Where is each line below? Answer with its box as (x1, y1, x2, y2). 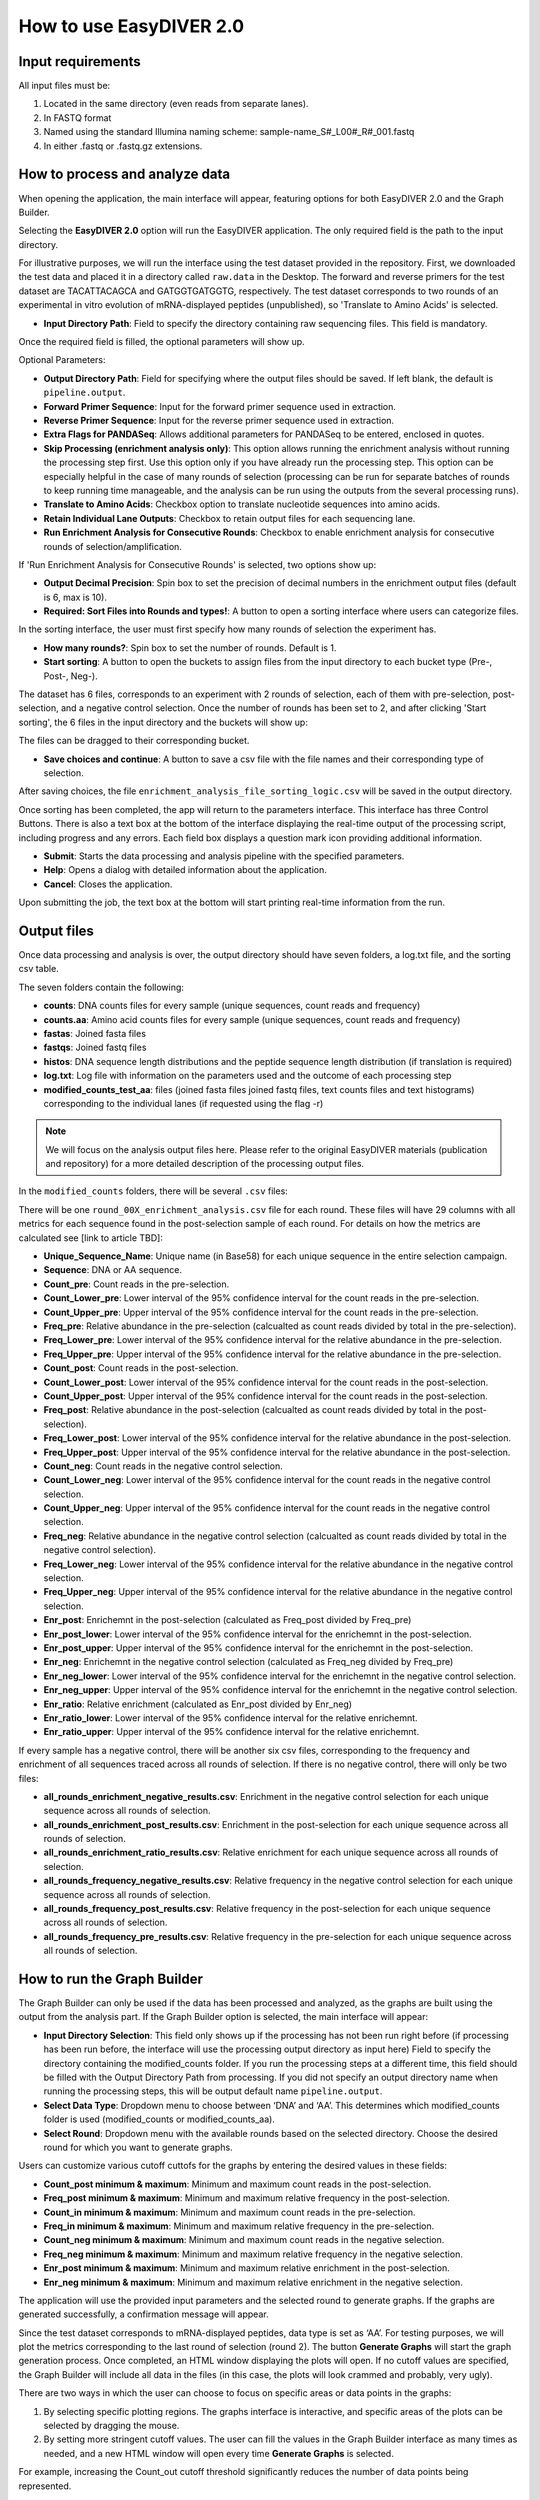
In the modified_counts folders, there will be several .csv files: (18, 1185, 289, 1197)
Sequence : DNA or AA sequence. (43, 1264, 182, 1276)
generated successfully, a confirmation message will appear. (18, 2308, 269, 2320)
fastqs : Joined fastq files (43, 1041, 147, 1054)
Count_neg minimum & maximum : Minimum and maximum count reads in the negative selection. (43, 2234, 445, 2246)
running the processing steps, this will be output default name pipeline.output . (43, 2085, 383, 2097)
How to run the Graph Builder (18, 1971, 204, 1987)
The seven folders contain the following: (18, 981, 185, 993)
